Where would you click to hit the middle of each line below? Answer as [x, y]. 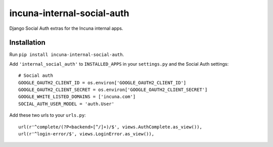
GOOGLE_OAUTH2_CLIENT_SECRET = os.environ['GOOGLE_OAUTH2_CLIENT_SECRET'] [113, 90]
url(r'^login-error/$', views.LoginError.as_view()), [86, 134]
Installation [27, 43]
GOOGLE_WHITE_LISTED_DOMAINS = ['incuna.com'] [77, 97]
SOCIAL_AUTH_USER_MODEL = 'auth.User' [66, 104]
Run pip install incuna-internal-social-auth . [67, 55]
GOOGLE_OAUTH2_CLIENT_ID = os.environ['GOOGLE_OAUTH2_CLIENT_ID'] [102, 83]
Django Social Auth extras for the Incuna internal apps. [66, 28]
